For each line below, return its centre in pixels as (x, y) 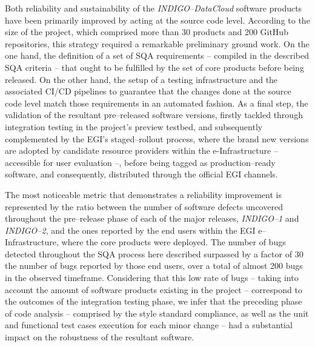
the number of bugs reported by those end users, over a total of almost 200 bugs (154, 266)
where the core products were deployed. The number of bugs (174, 242)
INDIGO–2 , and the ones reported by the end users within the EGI (130, 230)
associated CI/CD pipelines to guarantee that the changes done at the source (148, 91)
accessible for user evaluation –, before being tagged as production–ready (140, 162)
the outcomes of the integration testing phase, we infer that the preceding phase (154, 301)
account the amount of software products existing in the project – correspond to (154, 289)
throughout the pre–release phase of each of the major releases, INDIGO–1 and (152, 218)
